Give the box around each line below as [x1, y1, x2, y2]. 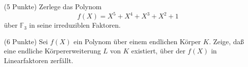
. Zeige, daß [209, 36, 244, 46]
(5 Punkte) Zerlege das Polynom [4, 1, 102, 11]
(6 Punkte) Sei [4, 36, 48, 46]
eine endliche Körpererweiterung [4, 46, 101, 56]
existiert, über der [131, 46, 186, 56]
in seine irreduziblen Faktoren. [29, 20, 121, 30]
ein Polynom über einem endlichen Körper [73, 36, 201, 46]
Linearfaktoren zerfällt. [4, 55, 73, 65]
